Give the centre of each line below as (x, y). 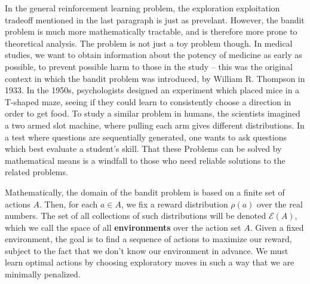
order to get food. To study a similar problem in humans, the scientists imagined (153, 113)
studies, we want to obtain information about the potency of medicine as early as (154, 55)
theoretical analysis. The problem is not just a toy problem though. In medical (149, 43)
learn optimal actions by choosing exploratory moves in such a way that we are (150, 262)
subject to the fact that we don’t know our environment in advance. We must (147, 250)
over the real (280, 204)
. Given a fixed (277, 227)
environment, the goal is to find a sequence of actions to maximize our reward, (148, 239)
